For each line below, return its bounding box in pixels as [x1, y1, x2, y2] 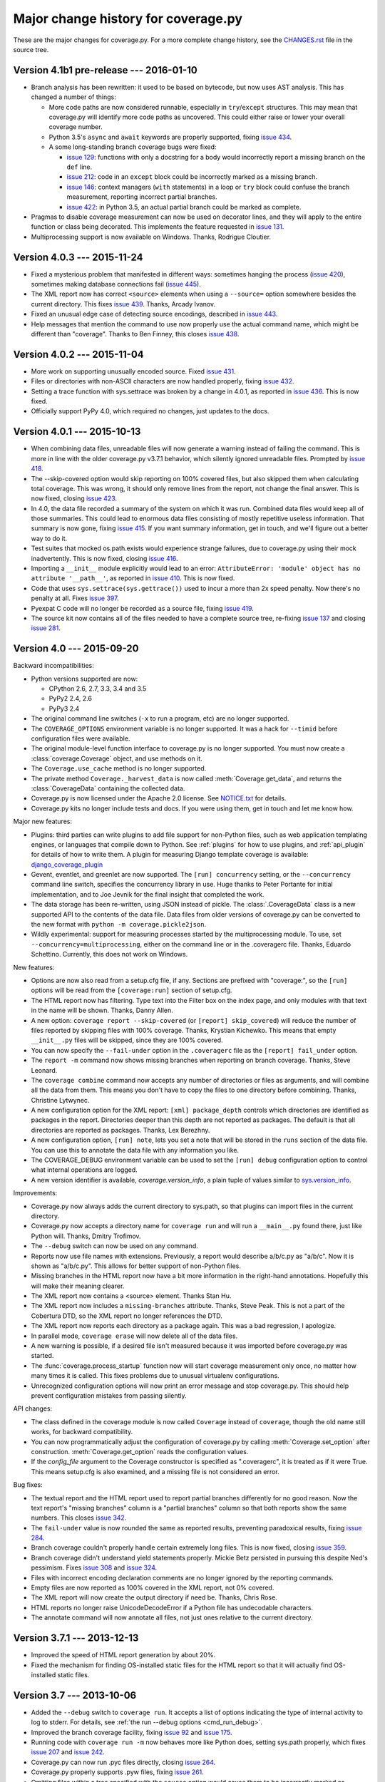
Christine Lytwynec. [31, 1096, 90, 1104]
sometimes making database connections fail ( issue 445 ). [31, 280, 201, 288]
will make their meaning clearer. [31, 1282, 125, 1290]
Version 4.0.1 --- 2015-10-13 [13, 426, 141, 438]
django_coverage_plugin [31, 860, 103, 869]
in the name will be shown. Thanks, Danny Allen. [31, 1006, 174, 1015]
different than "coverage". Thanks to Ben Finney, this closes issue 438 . [31, 329, 240, 338]
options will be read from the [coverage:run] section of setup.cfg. [31, 986, 232, 994]
